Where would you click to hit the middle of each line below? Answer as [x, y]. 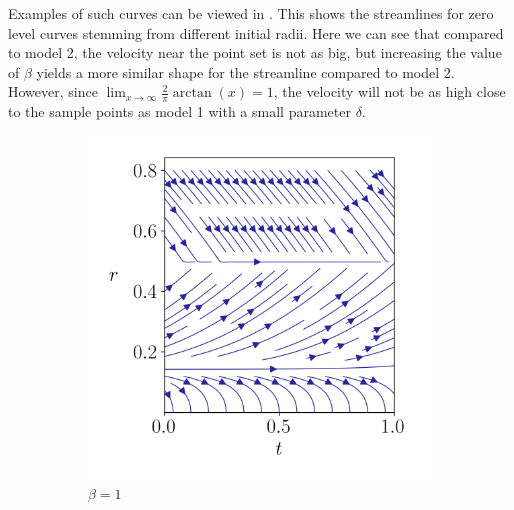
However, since [53, 91]
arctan [192, 93]
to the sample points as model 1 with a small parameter [179, 111]
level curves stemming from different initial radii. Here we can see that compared [256, 32]
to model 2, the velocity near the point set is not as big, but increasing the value [255, 52]
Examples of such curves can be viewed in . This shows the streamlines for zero [251, 13]
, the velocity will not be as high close [389, 91]
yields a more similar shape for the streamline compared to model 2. [245, 71]
